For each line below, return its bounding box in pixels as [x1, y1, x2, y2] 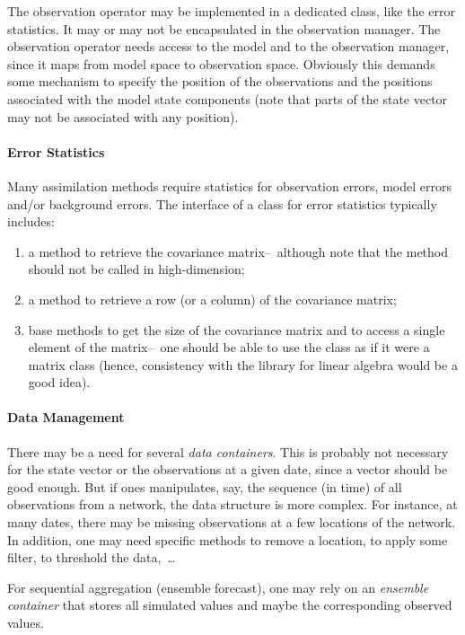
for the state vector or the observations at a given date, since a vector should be [7, 460, 448, 479]
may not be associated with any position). [7, 107, 239, 126]
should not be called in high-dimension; [28, 260, 245, 278]
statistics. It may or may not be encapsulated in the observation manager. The [7, 19, 441, 38]
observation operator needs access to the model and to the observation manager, [7, 37, 450, 56]
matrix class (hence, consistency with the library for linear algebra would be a [28, 355, 458, 374]
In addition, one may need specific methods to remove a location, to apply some [7, 530, 448, 549]
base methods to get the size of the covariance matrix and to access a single [28, 320, 445, 339]
